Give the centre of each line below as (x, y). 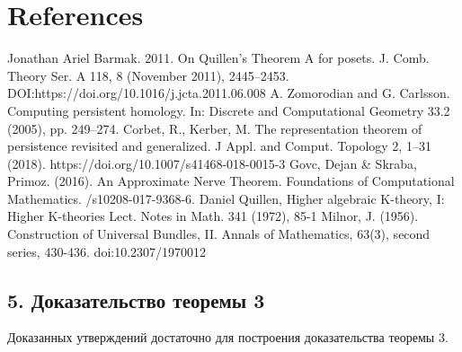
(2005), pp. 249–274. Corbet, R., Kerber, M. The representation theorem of (215, 128)
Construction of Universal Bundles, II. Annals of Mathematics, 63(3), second (219, 234)
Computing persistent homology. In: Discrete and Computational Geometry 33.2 (229, 110)
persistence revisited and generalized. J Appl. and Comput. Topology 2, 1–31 (219, 146)
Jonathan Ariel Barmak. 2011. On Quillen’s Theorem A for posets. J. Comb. (218, 58)
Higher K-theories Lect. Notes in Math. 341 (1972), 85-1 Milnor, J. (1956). (213, 216)
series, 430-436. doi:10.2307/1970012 (107, 251)
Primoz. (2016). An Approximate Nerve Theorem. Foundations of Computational (231, 181)
